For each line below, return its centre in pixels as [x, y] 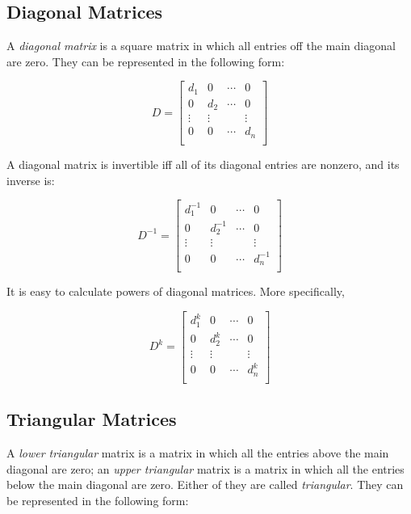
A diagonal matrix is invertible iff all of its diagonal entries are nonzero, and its [203, 164]
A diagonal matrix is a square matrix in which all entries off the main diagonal [201, 46]
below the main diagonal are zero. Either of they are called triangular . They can [205, 485]
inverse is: [31, 180]
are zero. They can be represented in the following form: [146, 61]
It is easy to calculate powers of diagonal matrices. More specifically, [176, 291]
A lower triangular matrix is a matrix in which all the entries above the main [198, 452]
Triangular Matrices [92, 419]
